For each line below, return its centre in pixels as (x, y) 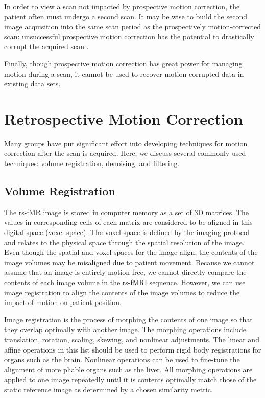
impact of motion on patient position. (63, 302)
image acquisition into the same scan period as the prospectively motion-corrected (132, 26)
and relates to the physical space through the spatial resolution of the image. (124, 242)
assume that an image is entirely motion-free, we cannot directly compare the (125, 272)
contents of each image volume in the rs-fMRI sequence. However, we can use (125, 282)
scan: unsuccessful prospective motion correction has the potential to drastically (129, 36)
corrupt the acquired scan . (46, 46)
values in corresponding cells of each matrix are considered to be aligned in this (128, 222)
